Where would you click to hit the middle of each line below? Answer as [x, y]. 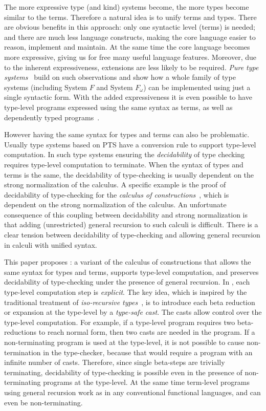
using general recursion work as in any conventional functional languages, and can [132, 392]
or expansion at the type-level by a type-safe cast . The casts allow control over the [133, 312]
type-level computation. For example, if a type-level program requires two [120, 322]
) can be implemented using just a [197, 87]
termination [23, 352]
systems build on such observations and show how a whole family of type [120, 77]
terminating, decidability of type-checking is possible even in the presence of [123, 372]
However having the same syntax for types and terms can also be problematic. [127, 134]
